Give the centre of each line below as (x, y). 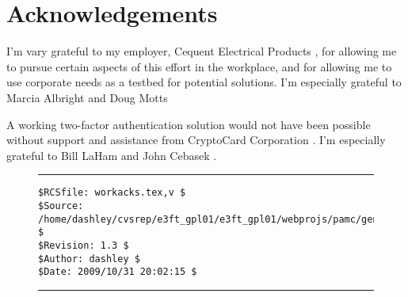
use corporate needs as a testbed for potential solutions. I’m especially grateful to (204, 82)
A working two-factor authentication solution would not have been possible (189, 124)
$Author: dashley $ (89, 259)
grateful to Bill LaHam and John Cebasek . (112, 155)
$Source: (61, 206)
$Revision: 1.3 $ (84, 245)
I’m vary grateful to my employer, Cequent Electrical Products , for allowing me (202, 51)
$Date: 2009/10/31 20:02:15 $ (118, 272)
